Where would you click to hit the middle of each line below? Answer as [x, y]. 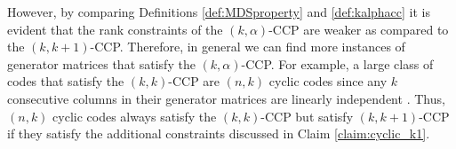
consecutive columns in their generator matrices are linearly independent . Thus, [226, 98]
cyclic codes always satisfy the [135, 116]
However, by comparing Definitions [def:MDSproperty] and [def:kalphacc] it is [219, 12]
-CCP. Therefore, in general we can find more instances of [248, 47]
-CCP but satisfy [307, 116]
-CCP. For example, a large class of [337, 63]
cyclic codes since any [328, 81]
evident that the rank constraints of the [115, 29]
